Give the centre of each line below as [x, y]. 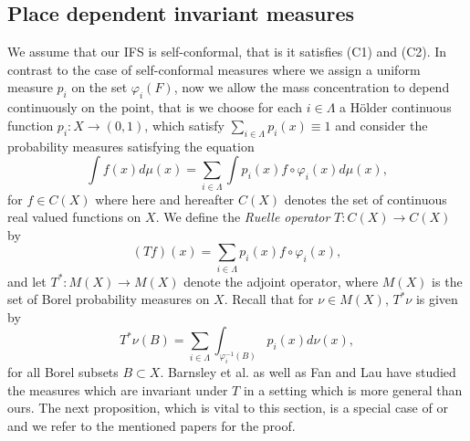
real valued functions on [74, 217]
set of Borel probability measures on [109, 299]
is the [447, 281]
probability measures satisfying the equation [131, 146]
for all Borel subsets [63, 372]
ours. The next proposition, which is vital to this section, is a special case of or [228, 408]
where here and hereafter [165, 199]
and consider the [381, 125]
